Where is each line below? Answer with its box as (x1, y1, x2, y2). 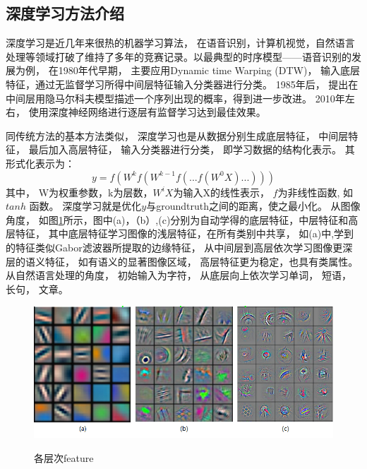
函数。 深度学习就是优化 (29, 198, 142, 213)
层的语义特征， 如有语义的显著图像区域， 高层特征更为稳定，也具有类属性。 (6, 254, 359, 268)
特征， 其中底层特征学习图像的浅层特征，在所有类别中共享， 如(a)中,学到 (15, 226, 354, 241)
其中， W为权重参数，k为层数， (6, 184, 153, 199)
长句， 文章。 (6, 281, 68, 296)
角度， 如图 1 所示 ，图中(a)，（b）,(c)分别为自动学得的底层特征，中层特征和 (6, 212, 349, 227)
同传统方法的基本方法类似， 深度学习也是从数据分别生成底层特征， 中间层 (6, 128, 349, 143)
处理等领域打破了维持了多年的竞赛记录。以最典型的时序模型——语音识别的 (6, 49, 351, 64)
